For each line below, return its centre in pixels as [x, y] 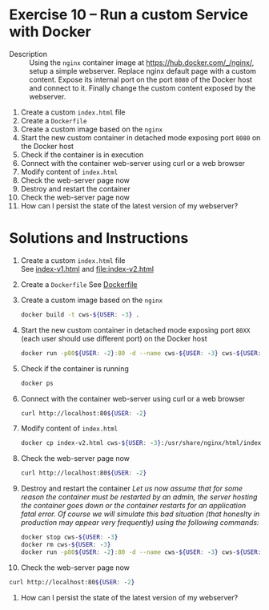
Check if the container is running [74, 368]
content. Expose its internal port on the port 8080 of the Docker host [141, 79]
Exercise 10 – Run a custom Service [129, 15]
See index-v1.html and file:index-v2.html [87, 269]
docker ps [37, 383]
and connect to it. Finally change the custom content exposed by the [142, 88]
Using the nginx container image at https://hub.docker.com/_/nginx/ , [142, 63]
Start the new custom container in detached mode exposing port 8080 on [141, 137]
